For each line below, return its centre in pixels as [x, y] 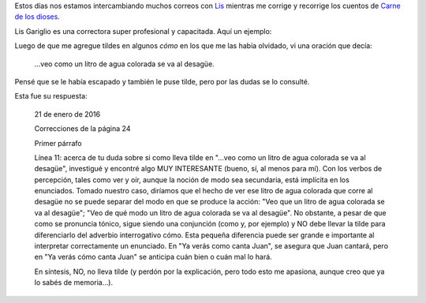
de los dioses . [37, 17]
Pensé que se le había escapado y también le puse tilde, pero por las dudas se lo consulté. [162, 81]
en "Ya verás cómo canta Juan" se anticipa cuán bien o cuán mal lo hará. [153, 257]
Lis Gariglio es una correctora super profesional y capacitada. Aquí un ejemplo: [143, 31]
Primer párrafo [58, 143]
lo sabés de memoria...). [74, 282]
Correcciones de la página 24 [82, 129]
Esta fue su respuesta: [51, 96]
